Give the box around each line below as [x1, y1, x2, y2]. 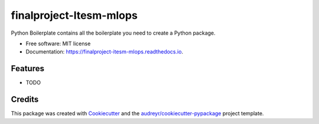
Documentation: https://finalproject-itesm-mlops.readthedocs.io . [25, 48, 183, 55]
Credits [11, 95, 39, 105]
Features [11, 63, 44, 73]
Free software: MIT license [25, 40, 91, 47]
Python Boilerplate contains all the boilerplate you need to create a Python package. [11, 29, 216, 36]
